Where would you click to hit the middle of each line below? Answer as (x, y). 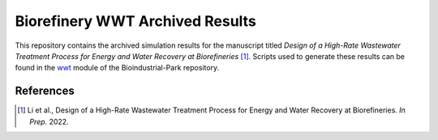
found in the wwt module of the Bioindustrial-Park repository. (117, 68)
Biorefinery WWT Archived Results (136, 21)
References (45, 91)
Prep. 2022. (49, 121)
